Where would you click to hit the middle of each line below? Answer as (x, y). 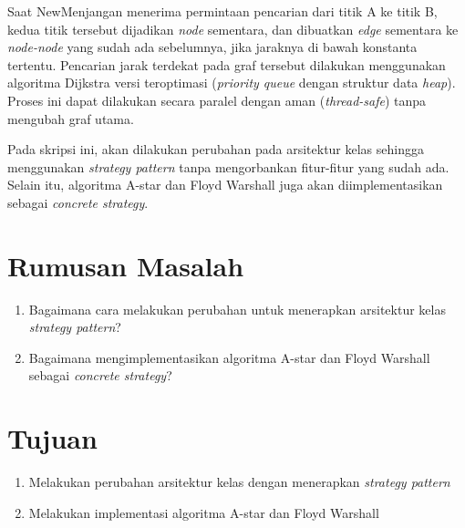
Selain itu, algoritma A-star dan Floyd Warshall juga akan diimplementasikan (225, 185)
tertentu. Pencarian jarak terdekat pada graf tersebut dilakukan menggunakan (227, 64)
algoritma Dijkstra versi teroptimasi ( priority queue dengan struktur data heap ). (232, 83)
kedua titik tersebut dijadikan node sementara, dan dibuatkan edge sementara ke (233, 29)
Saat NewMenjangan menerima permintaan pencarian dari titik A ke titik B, (222, 11)
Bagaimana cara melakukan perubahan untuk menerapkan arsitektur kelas (237, 309)
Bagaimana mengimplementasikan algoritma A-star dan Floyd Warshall (229, 357)
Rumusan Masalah (126, 265)
